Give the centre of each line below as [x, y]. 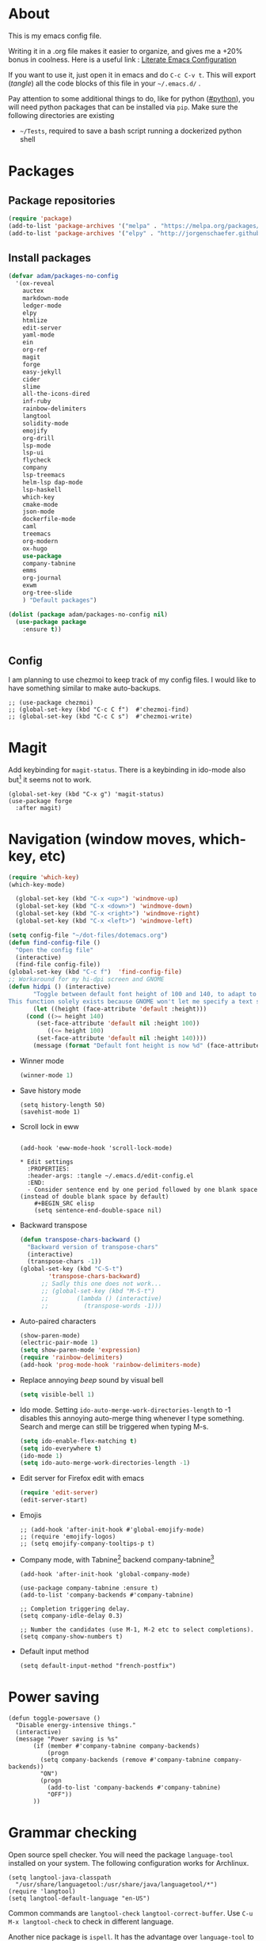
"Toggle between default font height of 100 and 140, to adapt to [145, 994]
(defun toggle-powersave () [55, 1718]
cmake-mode [40, 504]
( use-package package [51, 622]
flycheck [37, 460]
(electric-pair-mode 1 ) [59, 1343]
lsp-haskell [42, 489]
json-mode [39, 512]
